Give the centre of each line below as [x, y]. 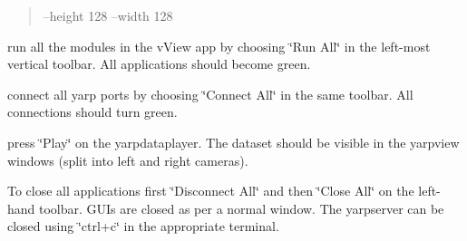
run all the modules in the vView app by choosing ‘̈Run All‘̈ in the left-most [219, 46]
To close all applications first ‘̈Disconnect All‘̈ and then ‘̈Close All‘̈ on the [211, 191]
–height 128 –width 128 [108, 15]
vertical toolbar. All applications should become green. [159, 64]
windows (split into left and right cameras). [128, 160]
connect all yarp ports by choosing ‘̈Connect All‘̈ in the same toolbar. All [210, 94]
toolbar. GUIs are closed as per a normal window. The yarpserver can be [242, 208]
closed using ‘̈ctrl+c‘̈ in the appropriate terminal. [143, 226]
